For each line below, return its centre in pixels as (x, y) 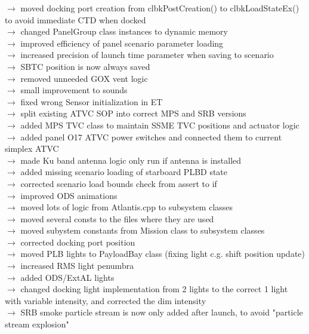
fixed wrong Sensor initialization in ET (92, 101)
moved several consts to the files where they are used (117, 218)
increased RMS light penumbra (77, 266)
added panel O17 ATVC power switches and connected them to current (151, 137)
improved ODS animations (69, 195)
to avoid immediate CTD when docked (75, 19)
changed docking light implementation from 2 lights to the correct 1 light (154, 289)
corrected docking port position (78, 242)
